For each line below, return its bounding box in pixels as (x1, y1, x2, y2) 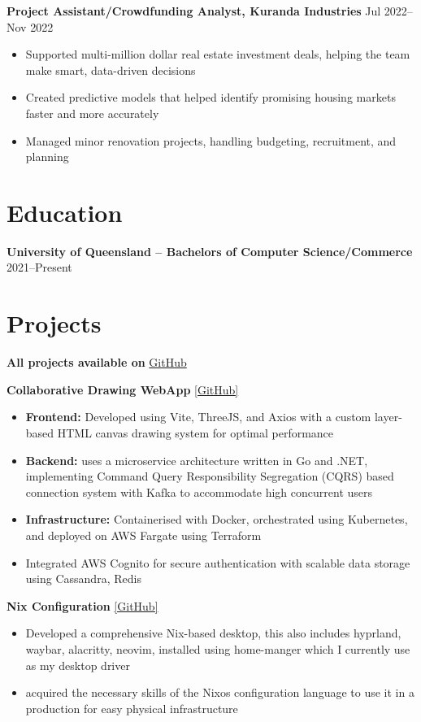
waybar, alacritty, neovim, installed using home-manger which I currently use (25, 640, 410, 657)
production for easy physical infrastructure (25, 699, 238, 716)
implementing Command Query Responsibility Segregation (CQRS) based (25, 468, 394, 485)
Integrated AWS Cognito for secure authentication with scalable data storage (25, 554, 410, 571)
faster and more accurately (25, 104, 159, 121)
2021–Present (7, 259, 72, 276)
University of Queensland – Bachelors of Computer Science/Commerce (7, 242, 413, 259)
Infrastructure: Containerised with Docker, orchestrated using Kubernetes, (25, 511, 408, 528)
